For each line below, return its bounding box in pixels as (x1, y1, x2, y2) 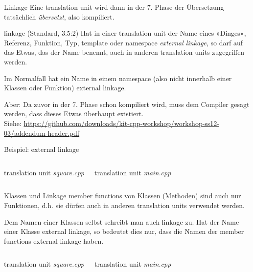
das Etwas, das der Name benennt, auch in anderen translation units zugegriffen (4, 47, 245, 57)
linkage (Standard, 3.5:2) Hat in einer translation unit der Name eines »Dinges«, (4, 28, 246, 38)
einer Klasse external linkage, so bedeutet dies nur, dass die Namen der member (4, 226, 244, 236)
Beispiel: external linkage (4, 144, 79, 154)
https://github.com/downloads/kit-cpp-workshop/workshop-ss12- (23, 118, 220, 128)
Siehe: (4, 118, 22, 128)
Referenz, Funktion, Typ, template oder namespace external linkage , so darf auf (4, 37, 243, 47)
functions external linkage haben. (4, 235, 104, 246)
